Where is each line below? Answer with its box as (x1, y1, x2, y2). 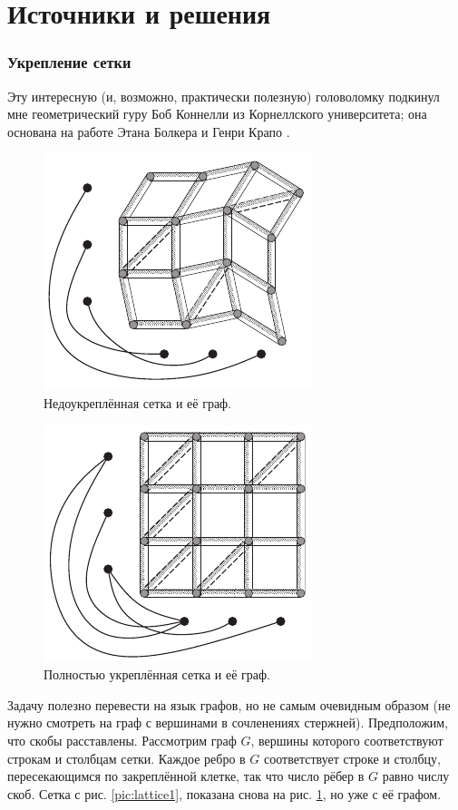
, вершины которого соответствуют (250, 730, 443, 749)
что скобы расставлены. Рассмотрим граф (7, 730, 237, 749)
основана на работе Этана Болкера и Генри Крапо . (7, 122, 290, 141)
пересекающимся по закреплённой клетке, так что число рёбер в (7, 766, 365, 786)
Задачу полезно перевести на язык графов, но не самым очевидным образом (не (7, 695, 451, 714)
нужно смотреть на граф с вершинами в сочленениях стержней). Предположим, (7, 713, 449, 732)
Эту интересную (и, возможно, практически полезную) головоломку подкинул (7, 86, 440, 105)
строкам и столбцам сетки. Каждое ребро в (7, 748, 246, 767)
